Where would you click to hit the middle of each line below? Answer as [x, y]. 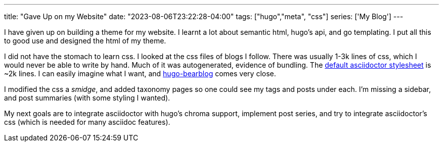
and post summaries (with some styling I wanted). [87, 98]
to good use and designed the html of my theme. [85, 41]
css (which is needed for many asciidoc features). [87, 122]
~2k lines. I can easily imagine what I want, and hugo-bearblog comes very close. [140, 74]
